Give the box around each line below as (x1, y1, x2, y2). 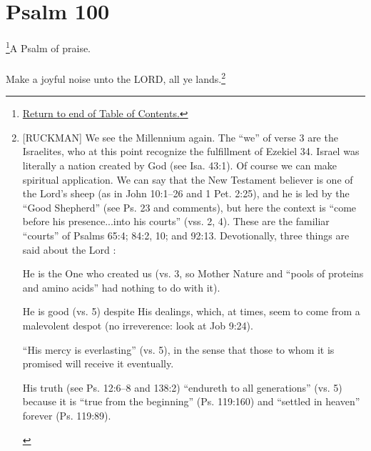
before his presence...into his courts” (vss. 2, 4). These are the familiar (22, 214, 330, 229)
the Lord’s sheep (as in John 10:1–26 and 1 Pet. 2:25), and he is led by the (22, 186, 350, 201)
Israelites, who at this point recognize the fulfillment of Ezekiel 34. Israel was (22, 144, 360, 159)
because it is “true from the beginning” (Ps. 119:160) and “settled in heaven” (22, 394, 360, 409)
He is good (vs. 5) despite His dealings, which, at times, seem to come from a (22, 304, 360, 319)
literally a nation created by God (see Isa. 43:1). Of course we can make (22, 158, 337, 172)
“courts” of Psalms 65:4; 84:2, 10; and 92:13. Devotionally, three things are (22, 227, 350, 242)
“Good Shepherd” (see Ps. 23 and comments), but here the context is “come (22, 199, 357, 214)
